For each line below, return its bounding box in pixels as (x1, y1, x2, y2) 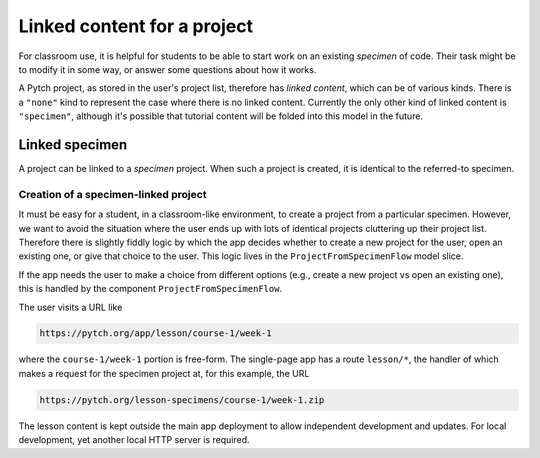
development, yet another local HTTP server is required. (18, 434, 250, 446)
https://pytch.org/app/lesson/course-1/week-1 (39, 328, 272, 339)
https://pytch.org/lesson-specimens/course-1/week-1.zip (39, 394, 325, 405)
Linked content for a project (18, 15, 254, 37)
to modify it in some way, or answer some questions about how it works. (18, 63, 317, 75)
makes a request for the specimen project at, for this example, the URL (18, 367, 310, 379)
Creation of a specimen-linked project (18, 187, 207, 201)
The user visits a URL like (18, 301, 123, 313)
